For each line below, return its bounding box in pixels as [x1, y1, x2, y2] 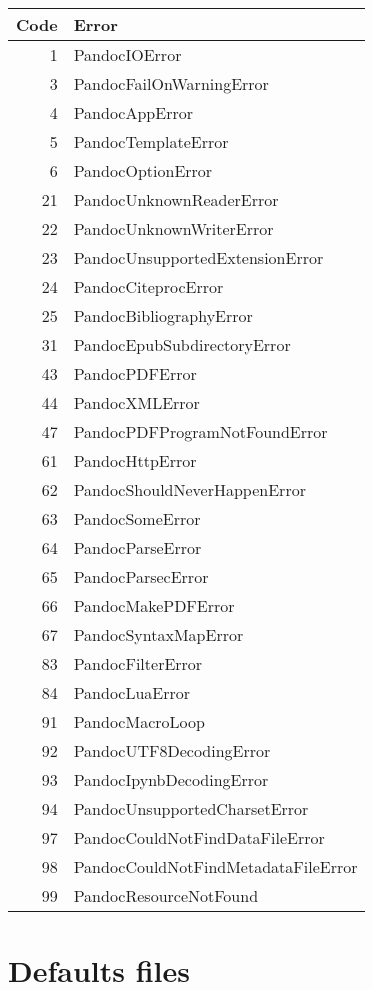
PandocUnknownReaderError [73, 188, 279, 211]
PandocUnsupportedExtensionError [73, 246, 324, 269]
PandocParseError [73, 536, 202, 559]
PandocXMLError [73, 391, 200, 414]
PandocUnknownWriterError [73, 217, 274, 240]
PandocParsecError [73, 565, 209, 588]
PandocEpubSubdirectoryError [73, 333, 291, 356]
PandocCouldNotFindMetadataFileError [73, 855, 358, 878]
